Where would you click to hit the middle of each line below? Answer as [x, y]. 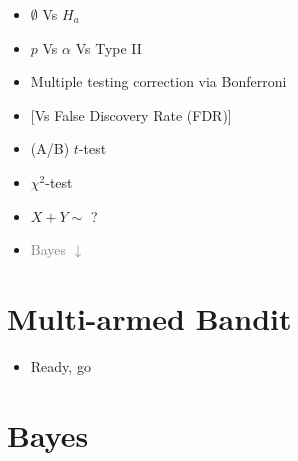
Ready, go [60, 365]
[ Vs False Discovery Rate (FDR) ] [131, 114]
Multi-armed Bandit [149, 317]
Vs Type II [108, 47]
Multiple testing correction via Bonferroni [158, 81]
